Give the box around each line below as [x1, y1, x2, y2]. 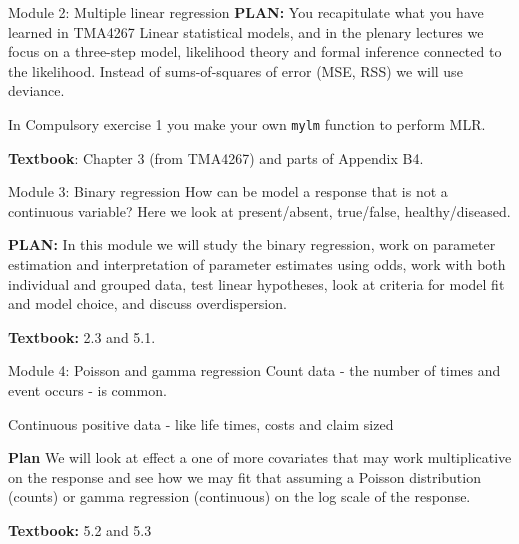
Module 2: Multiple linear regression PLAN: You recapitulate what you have [8, 2, 484, 22]
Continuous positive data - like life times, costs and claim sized [8, 413, 394, 434]
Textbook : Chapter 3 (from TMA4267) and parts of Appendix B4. [8, 147, 424, 168]
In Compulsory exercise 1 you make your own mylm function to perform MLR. [8, 113, 486, 134]
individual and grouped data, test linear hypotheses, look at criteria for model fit [8, 273, 505, 294]
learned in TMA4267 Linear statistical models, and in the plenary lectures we [8, 21, 484, 42]
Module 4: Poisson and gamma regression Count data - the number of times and [8, 360, 501, 381]
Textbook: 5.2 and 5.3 [8, 519, 152, 540]
